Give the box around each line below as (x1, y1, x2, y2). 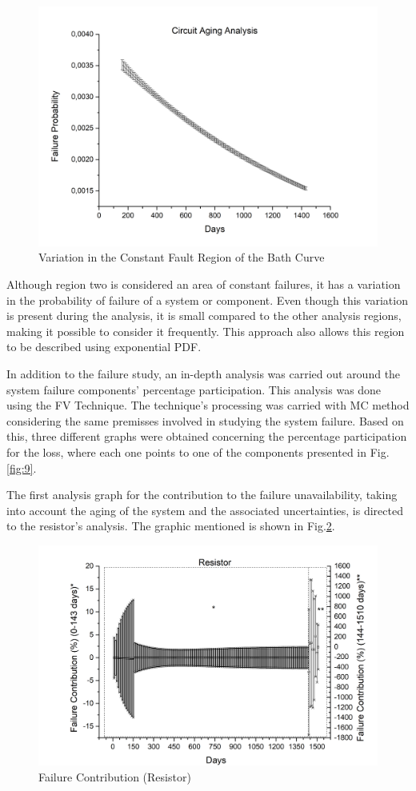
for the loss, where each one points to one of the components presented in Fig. (6, 443, 390, 460)
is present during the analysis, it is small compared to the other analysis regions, (6, 307, 402, 324)
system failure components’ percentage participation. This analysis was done (6, 381, 382, 397)
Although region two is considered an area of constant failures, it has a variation (6, 275, 401, 292)
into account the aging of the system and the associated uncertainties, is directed (6, 501, 403, 518)
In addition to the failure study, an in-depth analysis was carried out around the (6, 365, 401, 382)
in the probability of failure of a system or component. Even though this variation (6, 291, 408, 308)
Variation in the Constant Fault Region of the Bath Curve (38, 249, 325, 266)
